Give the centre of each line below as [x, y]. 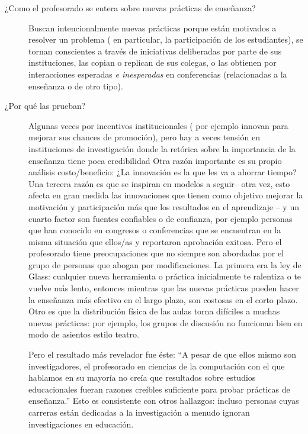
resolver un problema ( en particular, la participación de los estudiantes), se [166, 39]
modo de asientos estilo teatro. [84, 334]
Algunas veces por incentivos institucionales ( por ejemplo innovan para [158, 125]
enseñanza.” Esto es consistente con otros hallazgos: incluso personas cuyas [164, 401]
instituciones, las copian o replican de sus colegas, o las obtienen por [153, 62]
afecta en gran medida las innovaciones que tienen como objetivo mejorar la [166, 195]
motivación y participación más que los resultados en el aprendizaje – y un [164, 206]
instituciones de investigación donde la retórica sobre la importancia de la [162, 148]
